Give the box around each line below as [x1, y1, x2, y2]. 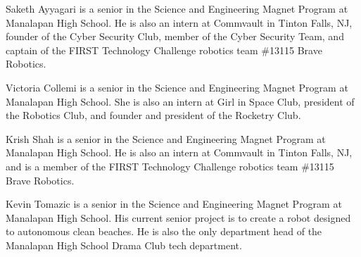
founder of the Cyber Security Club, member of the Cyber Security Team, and [6, 29, 344, 44]
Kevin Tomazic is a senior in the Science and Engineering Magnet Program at [6, 196, 342, 211]
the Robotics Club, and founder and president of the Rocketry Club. [6, 108, 301, 123]
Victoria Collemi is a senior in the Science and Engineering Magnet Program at [6, 80, 348, 94]
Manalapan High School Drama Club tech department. [6, 237, 242, 252]
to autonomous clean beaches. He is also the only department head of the [6, 224, 322, 239]
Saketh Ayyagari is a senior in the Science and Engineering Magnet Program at [6, 1, 348, 15]
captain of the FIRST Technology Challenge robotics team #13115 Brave [6, 42, 322, 57]
